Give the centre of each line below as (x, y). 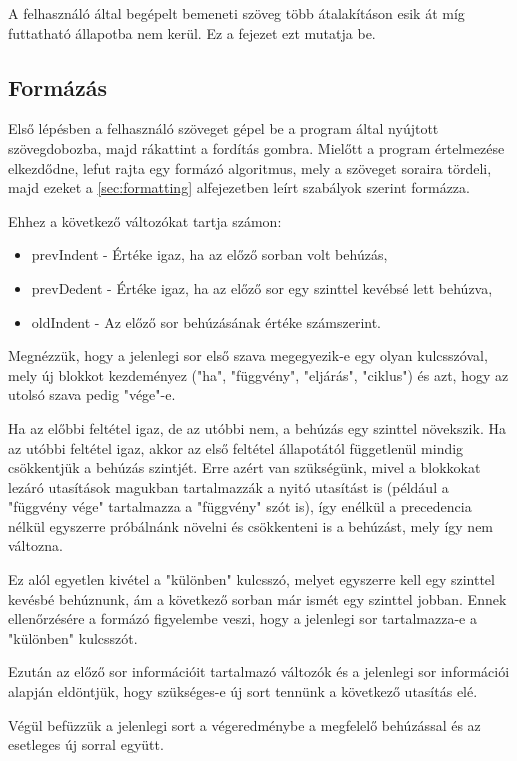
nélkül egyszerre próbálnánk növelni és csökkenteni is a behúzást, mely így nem (251, 525)
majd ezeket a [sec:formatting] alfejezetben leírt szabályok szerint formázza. (239, 187)
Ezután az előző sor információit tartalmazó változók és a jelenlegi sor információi (259, 671)
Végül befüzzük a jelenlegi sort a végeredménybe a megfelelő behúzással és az (244, 724)
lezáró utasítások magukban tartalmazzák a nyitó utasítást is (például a (228, 486)
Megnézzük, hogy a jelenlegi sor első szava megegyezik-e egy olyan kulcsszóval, (248, 355)
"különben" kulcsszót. (73, 637)
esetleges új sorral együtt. (86, 744)
